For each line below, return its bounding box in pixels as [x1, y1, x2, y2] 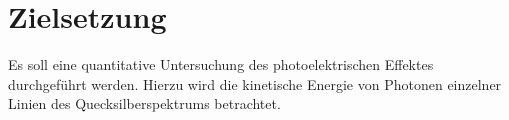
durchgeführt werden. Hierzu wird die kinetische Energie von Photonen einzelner [8, 73, 502, 94]
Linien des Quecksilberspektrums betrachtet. [8, 93, 281, 114]
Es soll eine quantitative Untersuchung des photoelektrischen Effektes [8, 54, 434, 75]
